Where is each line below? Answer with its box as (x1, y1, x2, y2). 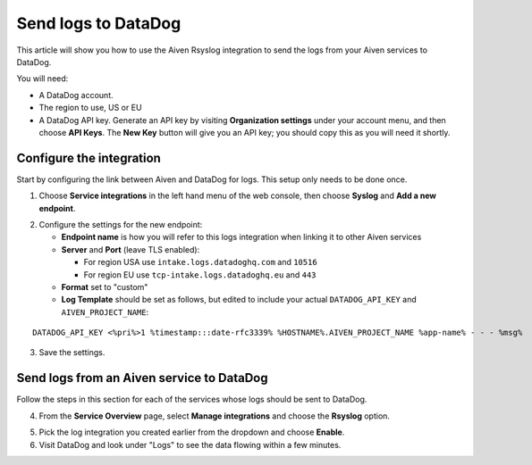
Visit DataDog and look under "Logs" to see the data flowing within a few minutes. (38, 439, 342, 450)
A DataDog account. (38, 89, 114, 100)
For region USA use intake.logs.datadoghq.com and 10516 (83, 257, 317, 268)
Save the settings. (38, 347, 106, 358)
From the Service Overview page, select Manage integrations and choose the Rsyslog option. (38, 411, 391, 421)
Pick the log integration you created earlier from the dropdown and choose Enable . (38, 427, 345, 437)
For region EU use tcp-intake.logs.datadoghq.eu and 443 (83, 269, 317, 280)
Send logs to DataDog (16, 13, 182, 33)
